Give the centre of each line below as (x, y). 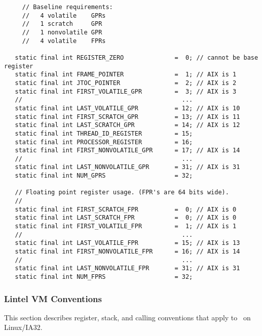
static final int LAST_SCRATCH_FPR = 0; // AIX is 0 (126, 218)
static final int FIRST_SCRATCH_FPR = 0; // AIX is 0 (126, 209)
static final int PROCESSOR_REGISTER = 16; (104, 142)
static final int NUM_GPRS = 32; (104, 176)
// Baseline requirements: (67, 7)
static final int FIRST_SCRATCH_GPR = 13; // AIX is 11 (127, 117)
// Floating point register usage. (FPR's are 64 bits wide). (122, 193)
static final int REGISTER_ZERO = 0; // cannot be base (137, 57)
